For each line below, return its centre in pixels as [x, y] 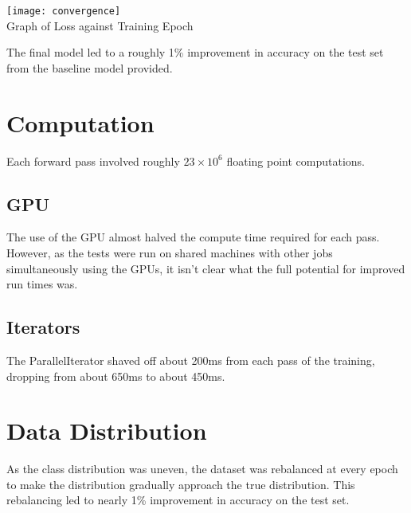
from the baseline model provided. [90, 67]
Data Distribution [107, 431]
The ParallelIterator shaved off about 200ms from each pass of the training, [191, 360]
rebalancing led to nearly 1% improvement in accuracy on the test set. [178, 500]
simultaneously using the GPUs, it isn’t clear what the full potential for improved [206, 268]
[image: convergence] [64, 11]
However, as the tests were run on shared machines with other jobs [170, 252]
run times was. [42, 284]
